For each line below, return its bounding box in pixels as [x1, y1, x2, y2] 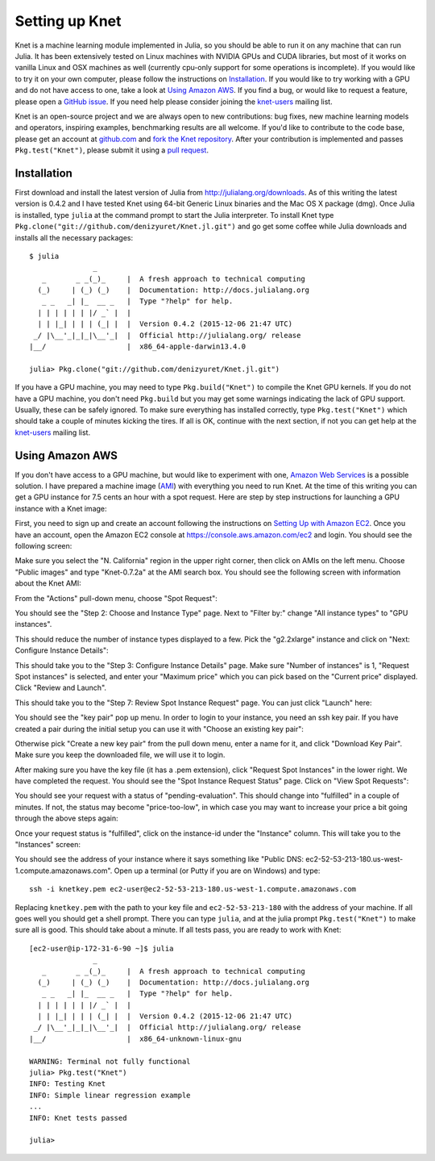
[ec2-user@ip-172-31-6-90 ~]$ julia [29, 944, 174, 953]
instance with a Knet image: [14, 503, 108, 513]
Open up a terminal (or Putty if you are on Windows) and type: [114, 866, 321, 875]
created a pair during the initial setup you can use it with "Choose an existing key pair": [14, 724, 304, 733]
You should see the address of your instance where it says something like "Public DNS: [14, 854, 304, 864]
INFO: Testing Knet [29, 1080, 106, 1088]
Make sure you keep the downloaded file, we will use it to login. [14, 750, 226, 760]
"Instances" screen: [14, 840, 81, 850]
